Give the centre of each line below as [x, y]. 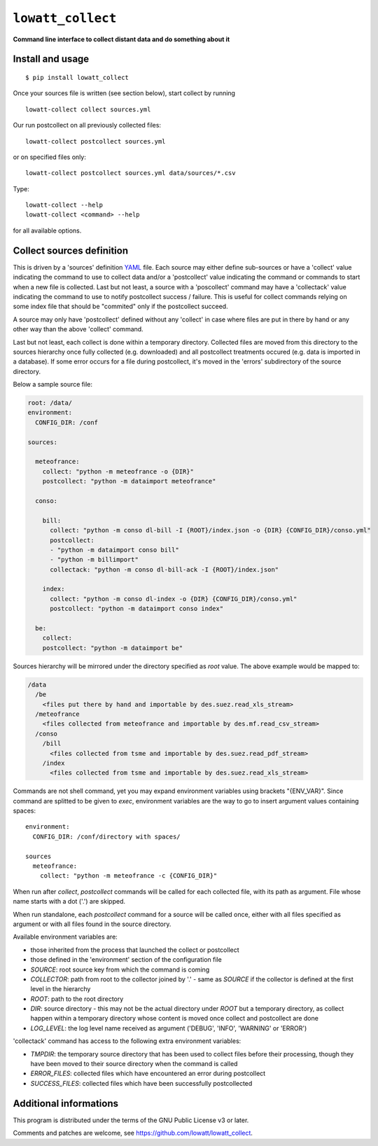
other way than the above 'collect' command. [78, 329]
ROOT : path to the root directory [77, 999]
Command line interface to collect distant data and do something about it [121, 39]
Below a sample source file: [52, 385]
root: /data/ [50, 403]
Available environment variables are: [65, 937]
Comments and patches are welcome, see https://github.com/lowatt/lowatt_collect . [133, 1133]
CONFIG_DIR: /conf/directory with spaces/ [107, 836]
